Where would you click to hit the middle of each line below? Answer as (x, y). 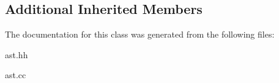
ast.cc (16, 75)
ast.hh (17, 54)
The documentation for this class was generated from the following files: (140, 34)
